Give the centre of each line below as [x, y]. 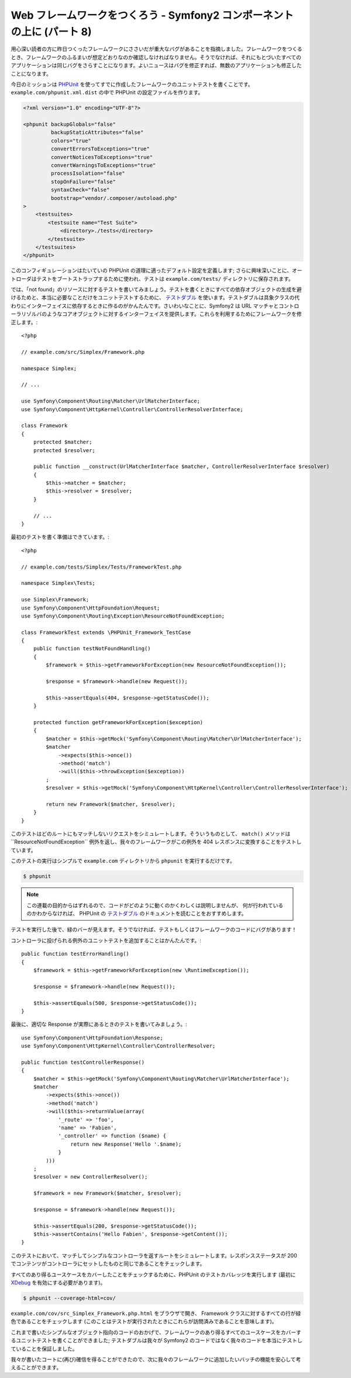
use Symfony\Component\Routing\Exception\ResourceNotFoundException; [123, 616]
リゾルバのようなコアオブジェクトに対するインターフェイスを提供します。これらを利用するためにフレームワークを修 [161, 314]
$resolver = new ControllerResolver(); [90, 1177]
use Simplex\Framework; [55, 600]
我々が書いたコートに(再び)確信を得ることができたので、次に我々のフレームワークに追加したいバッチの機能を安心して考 [156, 1359]
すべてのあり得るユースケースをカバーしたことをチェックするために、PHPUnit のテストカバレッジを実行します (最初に [153, 1274]
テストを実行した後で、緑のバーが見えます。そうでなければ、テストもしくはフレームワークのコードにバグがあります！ [154, 929]
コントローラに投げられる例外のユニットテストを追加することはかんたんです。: [106, 940]
